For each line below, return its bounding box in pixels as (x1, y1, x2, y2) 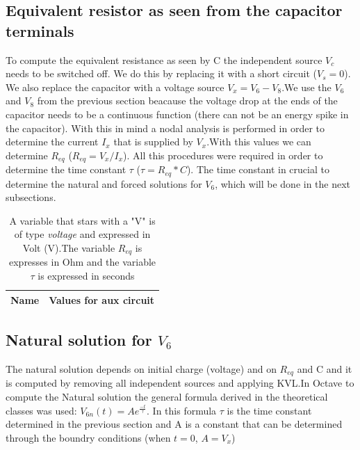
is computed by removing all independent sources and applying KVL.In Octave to (6, 376, 354, 390)
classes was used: (6, 403, 77, 417)
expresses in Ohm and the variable (8, 255, 156, 269)
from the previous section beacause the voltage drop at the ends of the (37, 93, 338, 108)
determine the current (6, 134, 99, 149)
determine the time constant (6, 162, 126, 177)
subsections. (6, 190, 56, 204)
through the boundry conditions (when (6, 430, 171, 444)
